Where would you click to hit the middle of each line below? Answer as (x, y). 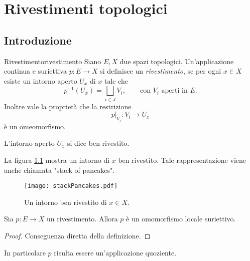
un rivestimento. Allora (82, 219)
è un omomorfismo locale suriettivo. (181, 219)
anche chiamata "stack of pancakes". (59, 170)
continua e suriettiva (35, 71)
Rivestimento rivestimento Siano (53, 61)
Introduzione (38, 40)
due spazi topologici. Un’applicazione (177, 61)
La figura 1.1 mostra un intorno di (57, 160)
